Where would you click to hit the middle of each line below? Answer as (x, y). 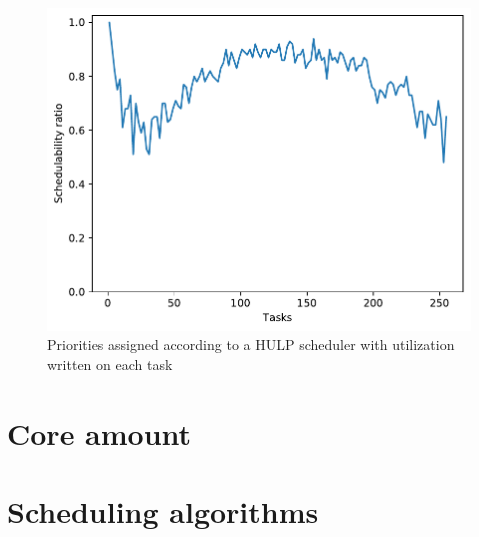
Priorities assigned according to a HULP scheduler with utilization (251, 344)
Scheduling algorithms (163, 511)
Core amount (99, 432)
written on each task (110, 364)
